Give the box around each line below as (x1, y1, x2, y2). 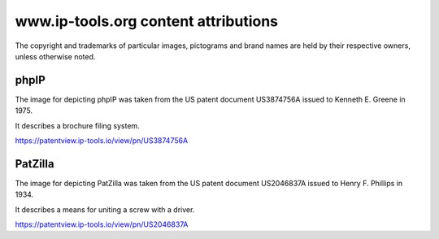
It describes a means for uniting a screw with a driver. (15, 204, 195, 215)
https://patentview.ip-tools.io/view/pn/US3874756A (15, 136, 189, 146)
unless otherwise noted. (15, 51, 96, 61)
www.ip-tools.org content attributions (15, 12, 279, 30)
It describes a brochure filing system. (15, 120, 140, 130)
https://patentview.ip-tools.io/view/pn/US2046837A (15, 219, 189, 229)
